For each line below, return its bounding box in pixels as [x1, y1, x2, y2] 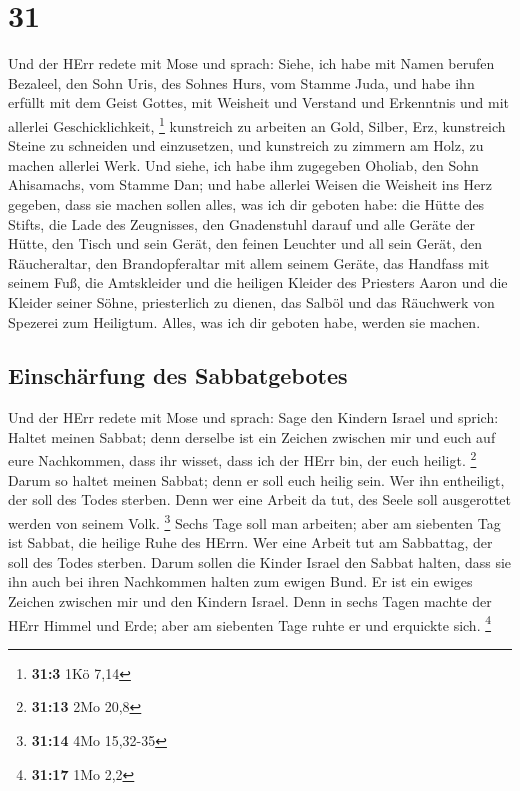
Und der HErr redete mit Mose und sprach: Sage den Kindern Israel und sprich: [8, 407, 499, 428]
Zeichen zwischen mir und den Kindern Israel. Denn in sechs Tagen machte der [8, 590, 492, 611]
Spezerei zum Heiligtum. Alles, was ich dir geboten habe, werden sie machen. [8, 311, 481, 332]
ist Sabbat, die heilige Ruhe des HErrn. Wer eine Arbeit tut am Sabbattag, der [8, 532, 493, 553]
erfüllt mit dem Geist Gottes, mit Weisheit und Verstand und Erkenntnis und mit [8, 92, 510, 113]
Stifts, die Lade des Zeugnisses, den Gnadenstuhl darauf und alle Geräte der [8, 213, 475, 234]
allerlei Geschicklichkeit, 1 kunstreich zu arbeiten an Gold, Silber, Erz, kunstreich [8, 112, 506, 136]
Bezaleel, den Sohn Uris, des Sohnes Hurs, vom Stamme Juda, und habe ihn [8, 72, 475, 93]
